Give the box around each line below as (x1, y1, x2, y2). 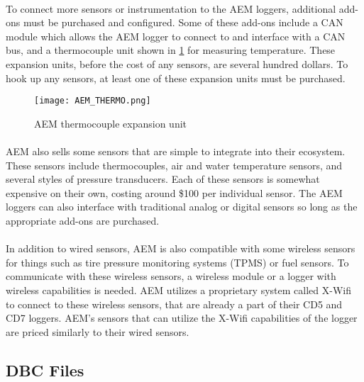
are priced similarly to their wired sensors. (6, 324, 189, 339)
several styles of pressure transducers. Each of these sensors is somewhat (6, 172, 320, 186)
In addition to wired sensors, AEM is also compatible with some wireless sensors (6, 241, 355, 256)
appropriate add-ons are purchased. (6, 213, 160, 227)
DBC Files (6, 359, 84, 381)
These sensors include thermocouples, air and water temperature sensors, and (6, 157, 343, 172)
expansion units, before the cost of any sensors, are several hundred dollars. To (6, 56, 348, 71)
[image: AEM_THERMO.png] (34, 96, 151, 106)
